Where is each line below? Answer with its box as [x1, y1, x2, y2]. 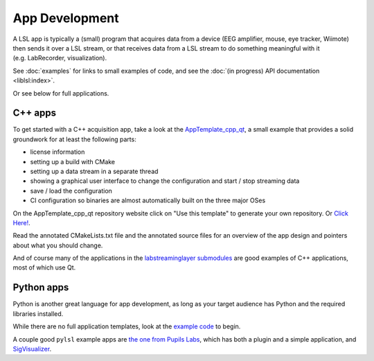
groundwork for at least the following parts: [12, 135, 136, 143]
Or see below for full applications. [12, 89, 109, 97]
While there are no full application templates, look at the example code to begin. [12, 322, 241, 331]
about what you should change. [12, 241, 103, 249]
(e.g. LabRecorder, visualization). [12, 54, 107, 62]
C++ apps [12, 107, 57, 119]
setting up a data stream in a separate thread [30, 167, 159, 175]
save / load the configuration [30, 186, 112, 195]
